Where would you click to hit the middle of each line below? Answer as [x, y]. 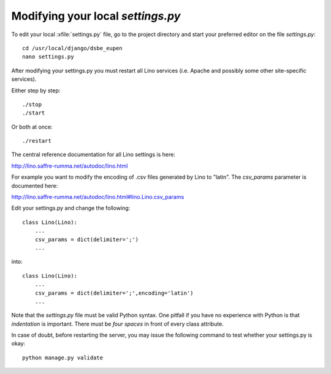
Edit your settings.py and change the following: [71, 208]
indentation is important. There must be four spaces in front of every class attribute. [117, 324]
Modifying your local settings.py [96, 16]
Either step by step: [36, 90]
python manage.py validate [63, 357]
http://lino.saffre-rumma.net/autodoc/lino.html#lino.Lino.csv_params [98, 197]
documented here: [35, 185]
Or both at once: [32, 127]
